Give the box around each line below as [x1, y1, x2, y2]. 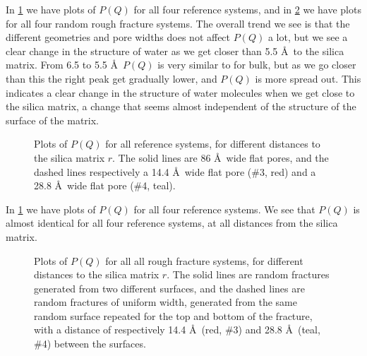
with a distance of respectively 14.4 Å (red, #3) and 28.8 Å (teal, [34, 322, 320, 337]
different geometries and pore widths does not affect [6, 30, 231, 44]
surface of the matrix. [6, 112, 99, 127]
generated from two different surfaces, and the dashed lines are [34, 280, 305, 295]
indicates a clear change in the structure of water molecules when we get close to [6, 85, 355, 100]
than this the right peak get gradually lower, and [6, 71, 217, 85]
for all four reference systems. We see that [133, 201, 315, 216]
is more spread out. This [255, 71, 361, 85]
